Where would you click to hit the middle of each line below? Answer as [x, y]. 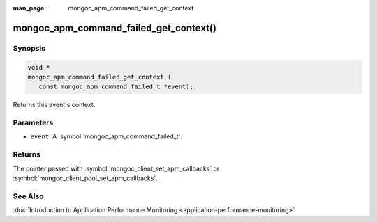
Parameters [33, 123]
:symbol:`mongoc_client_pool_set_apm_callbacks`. [86, 178]
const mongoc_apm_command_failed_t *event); [116, 87]
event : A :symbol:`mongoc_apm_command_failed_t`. [106, 136]
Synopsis [29, 48]
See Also [28, 196]
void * [39, 67]
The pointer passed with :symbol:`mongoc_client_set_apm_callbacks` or [116, 168]
